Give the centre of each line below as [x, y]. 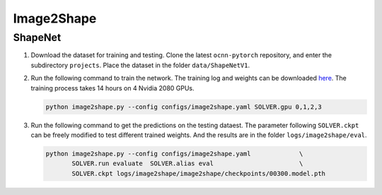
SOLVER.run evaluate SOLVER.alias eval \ [187, 164]
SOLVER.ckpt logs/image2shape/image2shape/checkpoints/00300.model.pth [198, 173]
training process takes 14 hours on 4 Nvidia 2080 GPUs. [112, 88]
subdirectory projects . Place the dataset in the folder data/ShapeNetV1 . [140, 65]
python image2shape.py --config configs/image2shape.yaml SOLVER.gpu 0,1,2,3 [184, 107]
